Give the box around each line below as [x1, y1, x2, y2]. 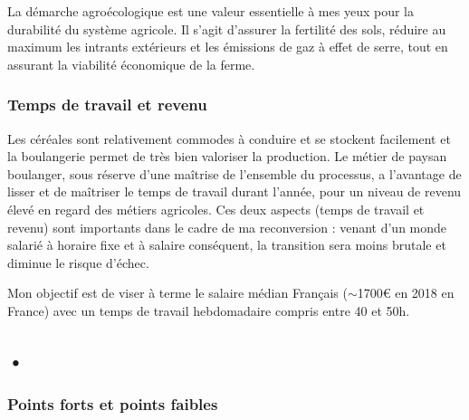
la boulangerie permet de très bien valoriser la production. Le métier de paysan [7, 147, 447, 166]
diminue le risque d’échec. [7, 253, 149, 272]
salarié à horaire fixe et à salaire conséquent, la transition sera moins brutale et [7, 235, 446, 254]
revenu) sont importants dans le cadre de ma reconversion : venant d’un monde [7, 217, 447, 236]
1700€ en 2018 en [357, 283, 455, 302]
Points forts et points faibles [7, 393, 218, 415]
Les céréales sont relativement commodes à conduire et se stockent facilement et [7, 129, 451, 148]
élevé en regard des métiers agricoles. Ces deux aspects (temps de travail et [7, 199, 425, 218]
